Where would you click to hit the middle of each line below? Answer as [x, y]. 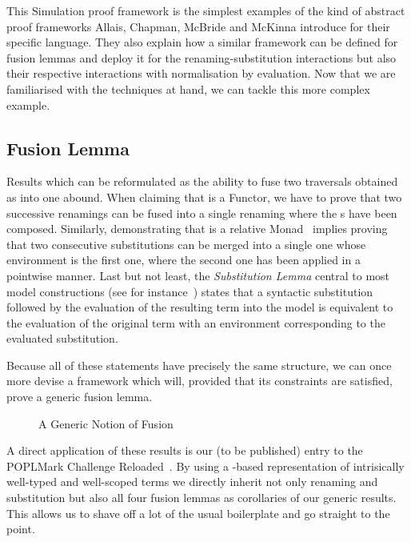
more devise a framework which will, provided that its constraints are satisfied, [200, 381]
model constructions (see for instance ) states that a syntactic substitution [190, 291]
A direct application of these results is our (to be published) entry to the [185, 450]
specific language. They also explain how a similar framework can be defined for [202, 42]
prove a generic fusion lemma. [80, 397]
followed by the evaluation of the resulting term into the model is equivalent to [200, 307]
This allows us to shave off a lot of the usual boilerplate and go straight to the [198, 513]
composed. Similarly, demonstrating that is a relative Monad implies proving [197, 229]
